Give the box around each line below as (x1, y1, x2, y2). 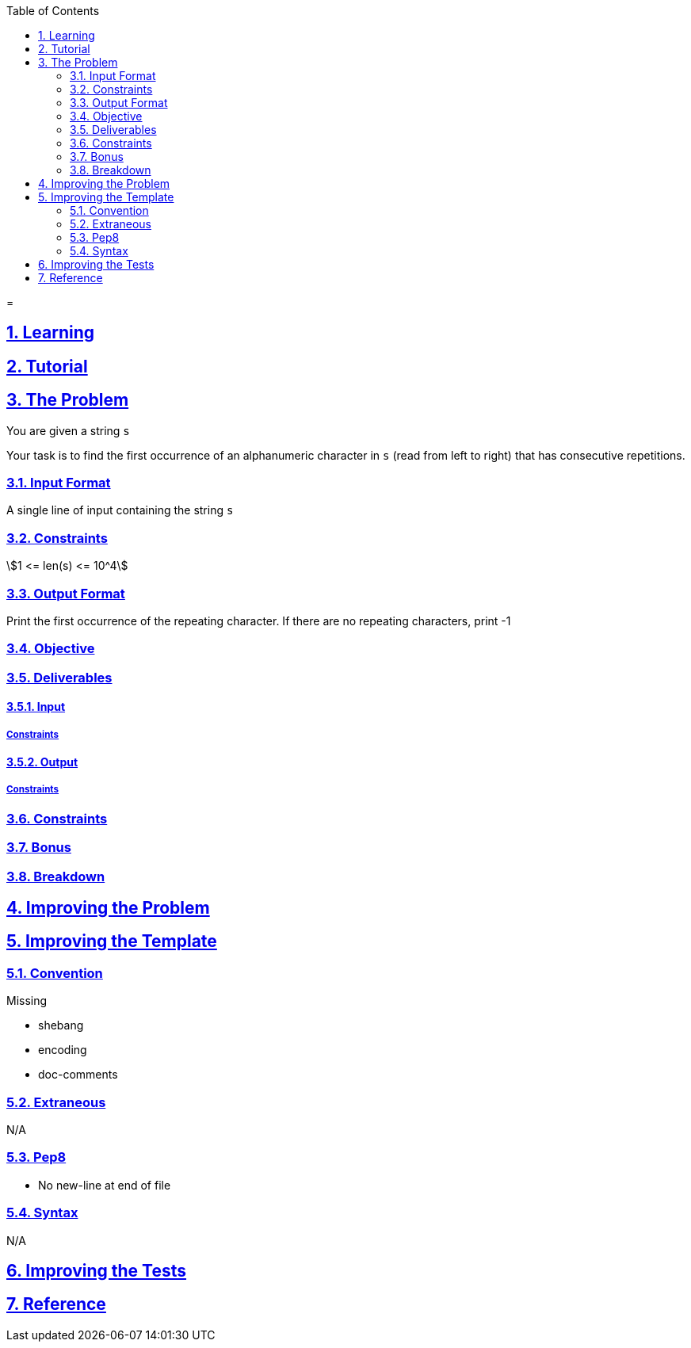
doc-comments (38, 1067, 118, 1082)
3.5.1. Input (6, 700, 66, 714)
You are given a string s (6, 423, 130, 437)
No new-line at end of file (38, 1178, 171, 1192)
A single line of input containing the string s (6, 503, 234, 517)
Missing (6, 994, 48, 1008)
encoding (38, 1043, 87, 1057)
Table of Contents (6, 4, 100, 17)
